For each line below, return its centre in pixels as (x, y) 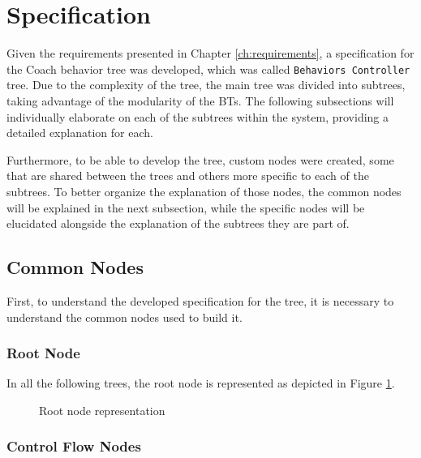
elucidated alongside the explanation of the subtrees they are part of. (178, 223)
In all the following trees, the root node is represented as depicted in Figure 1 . (201, 383)
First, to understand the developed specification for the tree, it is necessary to (200, 300)
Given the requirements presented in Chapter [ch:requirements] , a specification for (210, 53)
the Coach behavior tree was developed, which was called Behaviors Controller (208, 68)
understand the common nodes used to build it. (125, 317)
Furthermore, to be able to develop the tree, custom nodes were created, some (200, 159)
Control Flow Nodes (74, 446)
